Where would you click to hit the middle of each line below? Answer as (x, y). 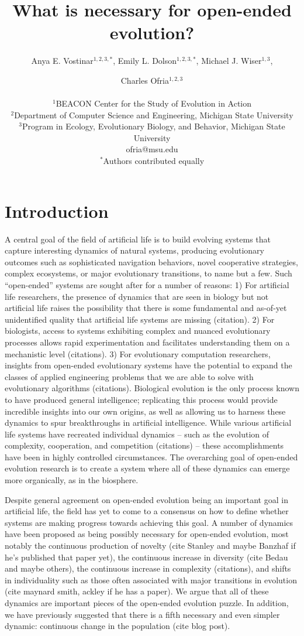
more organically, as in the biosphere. (72, 480)
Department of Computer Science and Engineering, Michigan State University (154, 114)
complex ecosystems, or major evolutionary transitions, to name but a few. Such (148, 273)
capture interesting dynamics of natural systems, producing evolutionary (134, 250)
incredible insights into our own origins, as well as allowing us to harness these (145, 411)
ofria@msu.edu (152, 149)
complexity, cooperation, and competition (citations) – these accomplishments (144, 445)
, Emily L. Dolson (145, 61)
